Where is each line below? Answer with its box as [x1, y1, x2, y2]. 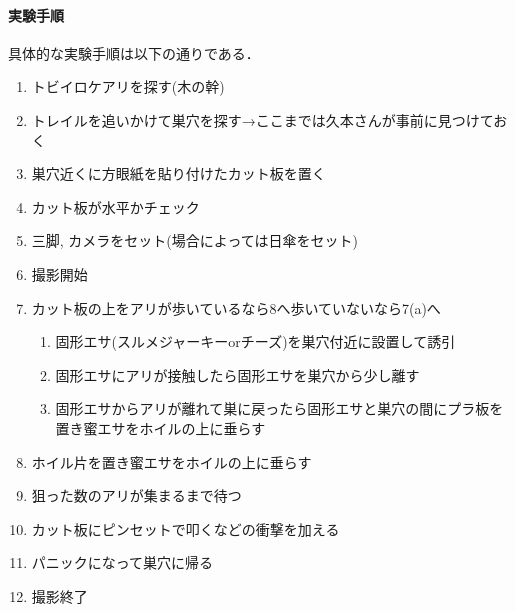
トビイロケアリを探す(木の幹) [31, 76, 225, 97]
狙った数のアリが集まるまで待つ [31, 485, 242, 506]
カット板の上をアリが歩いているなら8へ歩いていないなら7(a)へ [31, 297, 441, 318]
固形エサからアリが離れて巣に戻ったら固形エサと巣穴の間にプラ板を [55, 398, 504, 419]
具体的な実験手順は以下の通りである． [8, 42, 260, 63]
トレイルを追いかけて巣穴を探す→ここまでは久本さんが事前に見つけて [31, 109, 494, 130]
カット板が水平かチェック [31, 196, 200, 217]
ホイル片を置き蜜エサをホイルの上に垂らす [31, 451, 312, 472]
